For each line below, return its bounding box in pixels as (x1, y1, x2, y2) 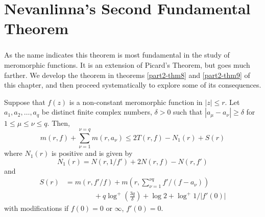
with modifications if (4, 203, 69, 213)
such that (173, 106, 203, 117)
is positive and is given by (51, 148, 133, 158)
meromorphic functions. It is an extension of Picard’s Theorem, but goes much (4, 60, 250, 70)
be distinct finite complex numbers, (41, 106, 152, 117)
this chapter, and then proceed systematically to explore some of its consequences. (4, 79, 261, 90)
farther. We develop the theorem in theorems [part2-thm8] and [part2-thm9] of (4, 69, 250, 80)
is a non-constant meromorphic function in (69, 96, 203, 107)
